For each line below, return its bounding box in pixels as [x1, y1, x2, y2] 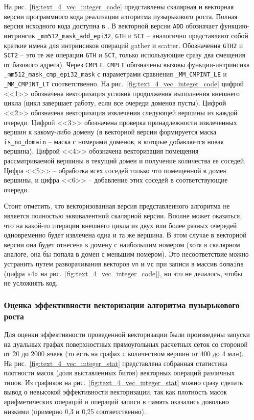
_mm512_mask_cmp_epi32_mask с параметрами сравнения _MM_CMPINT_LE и [4, 69, 227, 79]
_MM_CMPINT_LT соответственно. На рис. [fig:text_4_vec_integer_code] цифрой [4, 79, 244, 89]
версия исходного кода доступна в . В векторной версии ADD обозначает [4, 21, 218, 31]
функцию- [220, 21, 250, 31]
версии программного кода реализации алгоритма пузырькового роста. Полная [4, 11, 238, 21]
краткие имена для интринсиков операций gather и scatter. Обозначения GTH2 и [4, 40, 243, 50]
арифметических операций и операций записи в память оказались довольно [4, 396, 229, 407]
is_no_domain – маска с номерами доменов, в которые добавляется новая [4, 136, 224, 146]
